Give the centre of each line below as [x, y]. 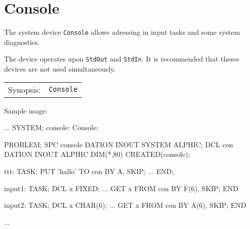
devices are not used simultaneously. [60, 69]
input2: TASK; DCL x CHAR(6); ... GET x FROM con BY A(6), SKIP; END [125, 205]
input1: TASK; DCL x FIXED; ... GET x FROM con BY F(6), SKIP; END [121, 188]
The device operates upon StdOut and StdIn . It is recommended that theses [122, 59]
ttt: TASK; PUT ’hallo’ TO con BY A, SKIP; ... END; [89, 171]
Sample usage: [26, 110]
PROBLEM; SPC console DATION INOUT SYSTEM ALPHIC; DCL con [119, 144]
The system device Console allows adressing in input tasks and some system [122, 32]
